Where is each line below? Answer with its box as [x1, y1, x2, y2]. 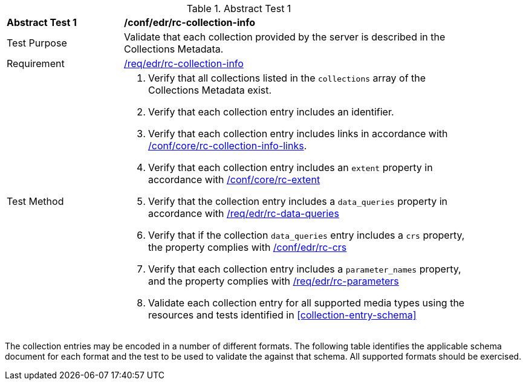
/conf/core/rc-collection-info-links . [148, 140, 307, 152]
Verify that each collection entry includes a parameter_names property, [148, 263, 461, 275]
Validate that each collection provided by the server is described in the [124, 31, 446, 43]
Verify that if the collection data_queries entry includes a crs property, [148, 229, 465, 241]
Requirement [7, 57, 65, 70]
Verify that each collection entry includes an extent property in [148, 161, 433, 173]
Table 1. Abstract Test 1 [186, 2, 291, 15]
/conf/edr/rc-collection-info [124, 16, 256, 28]
